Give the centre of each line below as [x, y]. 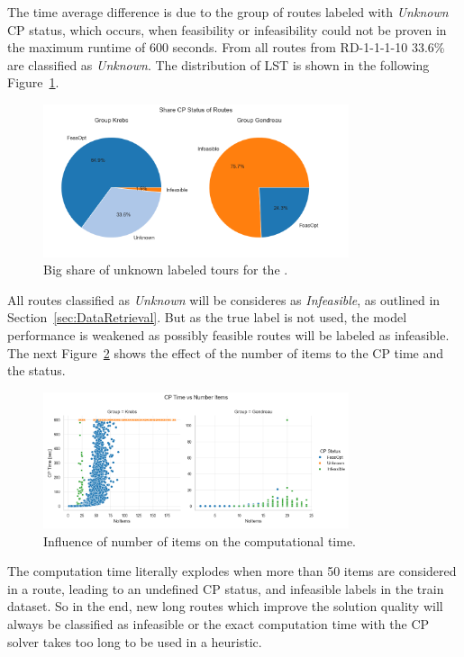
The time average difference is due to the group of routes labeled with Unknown [228, 12]
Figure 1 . [33, 82]
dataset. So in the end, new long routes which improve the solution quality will [225, 606]
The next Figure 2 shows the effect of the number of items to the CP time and [226, 352]
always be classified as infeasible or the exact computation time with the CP [218, 624]
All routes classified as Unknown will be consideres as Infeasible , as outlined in [224, 299]
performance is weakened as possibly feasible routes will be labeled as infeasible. [228, 334]
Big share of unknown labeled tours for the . [166, 270]
